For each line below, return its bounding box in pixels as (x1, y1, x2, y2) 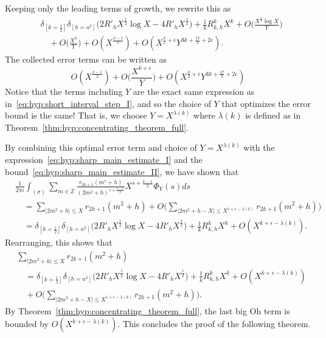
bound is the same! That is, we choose (5, 109, 147, 122)
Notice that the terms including (5, 85, 123, 98)
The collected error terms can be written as (5, 53, 167, 66)
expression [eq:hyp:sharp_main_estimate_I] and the (5, 153, 203, 165)
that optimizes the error (221, 97, 311, 109)
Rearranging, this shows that (5, 236, 113, 249)
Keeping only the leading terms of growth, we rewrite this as (5, 2, 231, 14)
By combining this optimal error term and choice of (5, 141, 197, 154)
